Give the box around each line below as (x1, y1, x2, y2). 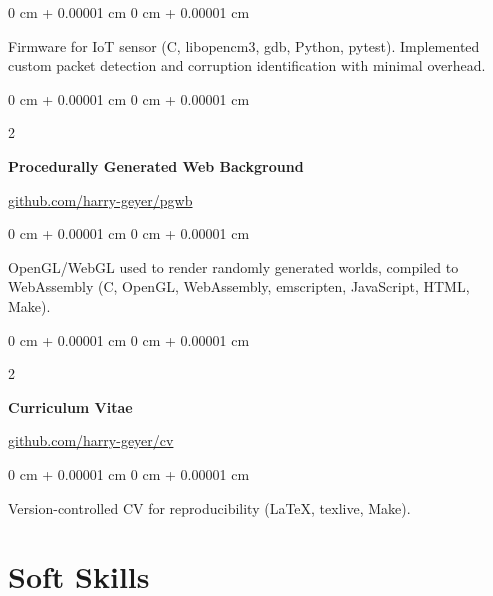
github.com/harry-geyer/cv (8, 430, 174, 451)
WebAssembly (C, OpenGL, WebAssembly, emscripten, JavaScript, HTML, (8, 276, 470, 297)
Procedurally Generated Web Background (8, 155, 304, 176)
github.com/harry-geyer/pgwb (8, 189, 193, 210)
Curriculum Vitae (8, 396, 133, 417)
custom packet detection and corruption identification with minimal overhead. (8, 55, 486, 76)
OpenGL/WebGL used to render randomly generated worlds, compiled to (8, 256, 459, 277)
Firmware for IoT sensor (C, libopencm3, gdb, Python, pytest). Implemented (8, 35, 480, 56)
